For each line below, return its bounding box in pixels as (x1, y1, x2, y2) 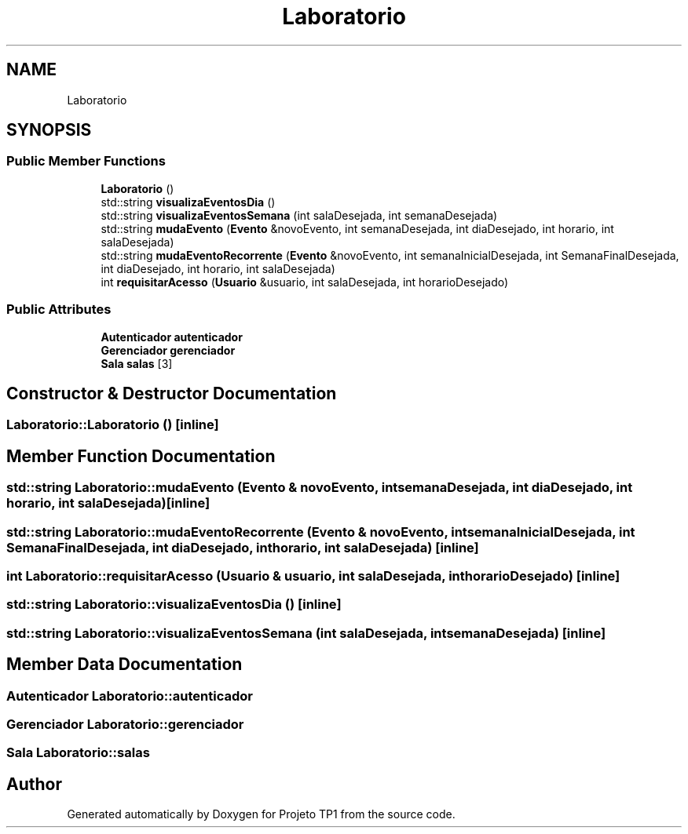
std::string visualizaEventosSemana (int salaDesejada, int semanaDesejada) (101, 208, 498, 222)
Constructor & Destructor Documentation (6, 383, 337, 403)
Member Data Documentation (6, 654, 243, 675)
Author (6, 774, 62, 794)
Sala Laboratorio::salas (6, 745, 150, 761)
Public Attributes (6, 301, 112, 318)
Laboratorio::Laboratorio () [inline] (6, 417, 219, 433)
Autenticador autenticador (101, 330, 243, 344)
